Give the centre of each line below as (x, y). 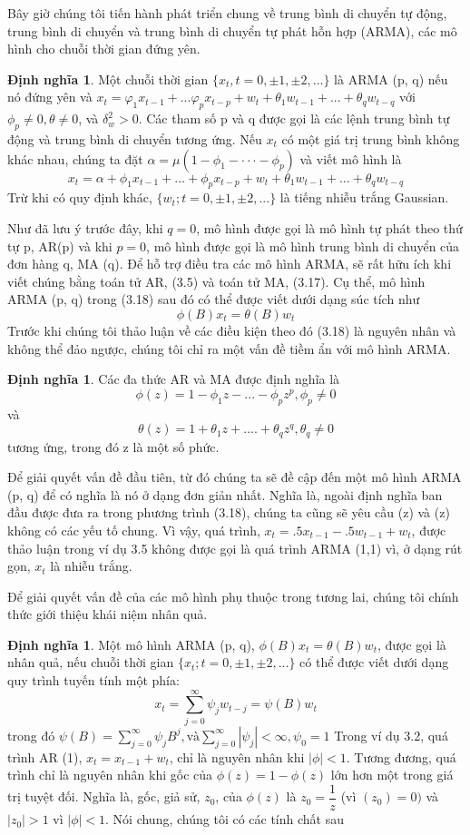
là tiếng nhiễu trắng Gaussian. (364, 197)
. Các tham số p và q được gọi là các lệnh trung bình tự (294, 118)
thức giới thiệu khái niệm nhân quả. (108, 614)
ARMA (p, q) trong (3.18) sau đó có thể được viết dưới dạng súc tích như (214, 299)
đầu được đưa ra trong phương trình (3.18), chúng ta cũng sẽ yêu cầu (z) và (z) (229, 512)
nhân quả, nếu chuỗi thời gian (91, 662)
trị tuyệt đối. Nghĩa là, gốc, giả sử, (104, 796)
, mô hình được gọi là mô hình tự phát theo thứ (329, 227)
